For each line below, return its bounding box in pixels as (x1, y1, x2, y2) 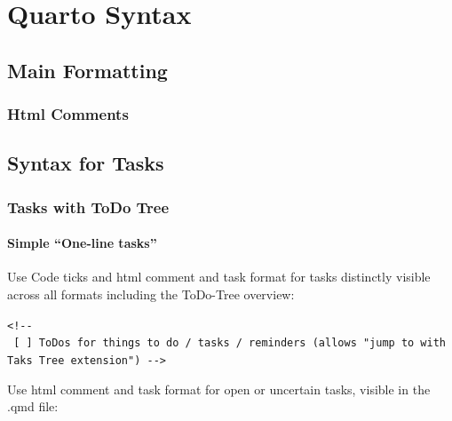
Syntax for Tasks (7, 149, 164, 177)
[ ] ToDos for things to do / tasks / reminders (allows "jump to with (13, 337, 447, 350)
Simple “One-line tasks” (7, 234, 157, 252)
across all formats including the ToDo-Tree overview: (7, 285, 295, 304)
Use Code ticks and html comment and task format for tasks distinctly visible (7, 267, 431, 286)
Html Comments (7, 103, 129, 125)
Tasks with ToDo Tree (7, 195, 170, 218)
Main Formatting (7, 56, 168, 83)
